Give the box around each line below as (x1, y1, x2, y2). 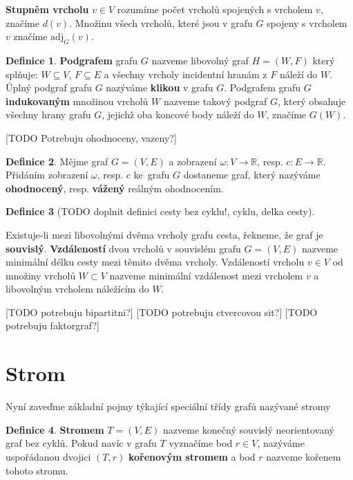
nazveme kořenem (266, 449, 341, 463)
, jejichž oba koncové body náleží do (102, 107, 254, 122)
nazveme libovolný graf (151, 53, 249, 67)
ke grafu (133, 167, 170, 182)
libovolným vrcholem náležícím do (6, 281, 149, 296)
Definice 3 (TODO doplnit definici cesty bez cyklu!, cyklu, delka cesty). (6, 204, 315, 219)
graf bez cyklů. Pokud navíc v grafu (6, 436, 157, 450)
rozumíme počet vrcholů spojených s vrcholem (117, 2, 313, 16)
